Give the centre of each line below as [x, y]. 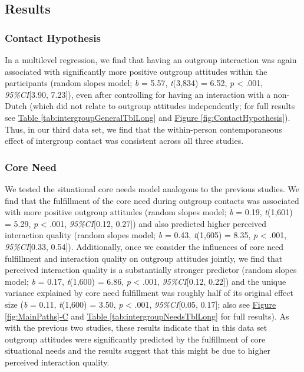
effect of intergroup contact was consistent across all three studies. [124, 141]
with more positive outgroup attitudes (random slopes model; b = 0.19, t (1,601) [149, 212]
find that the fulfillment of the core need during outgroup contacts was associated [152, 200]
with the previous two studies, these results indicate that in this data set [136, 327]
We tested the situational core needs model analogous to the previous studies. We [152, 188]
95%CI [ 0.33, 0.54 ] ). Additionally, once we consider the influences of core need [144, 246]
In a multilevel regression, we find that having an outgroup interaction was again [151, 60]
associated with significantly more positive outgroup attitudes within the [136, 71]
